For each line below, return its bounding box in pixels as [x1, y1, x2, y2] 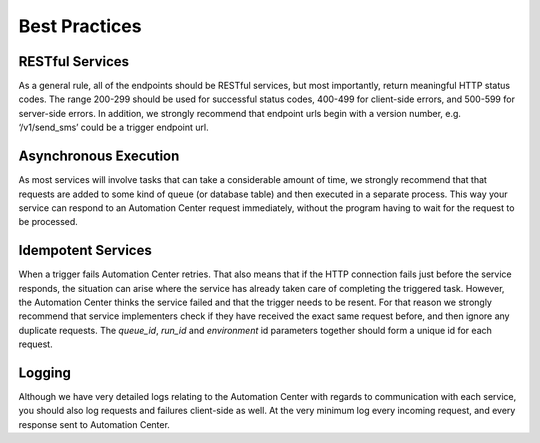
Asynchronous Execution [18, 148, 180, 165]
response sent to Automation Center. [18, 418, 170, 430]
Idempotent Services [18, 242, 152, 259]
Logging [18, 364, 72, 381]
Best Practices [18, 15, 142, 37]
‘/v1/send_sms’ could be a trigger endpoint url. [18, 121, 209, 134]
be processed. [18, 216, 79, 228]
